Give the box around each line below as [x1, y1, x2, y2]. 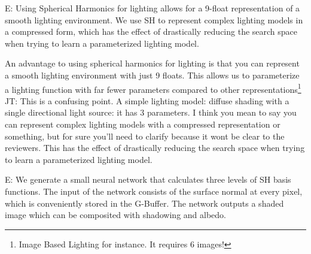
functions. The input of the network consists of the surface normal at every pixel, [5, 185, 303, 197]
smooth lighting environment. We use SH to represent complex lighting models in [5, 13, 303, 26]
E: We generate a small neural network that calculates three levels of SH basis [5, 173, 291, 186]
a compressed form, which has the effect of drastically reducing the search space [5, 25, 298, 38]
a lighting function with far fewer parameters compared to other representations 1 [5, 81, 301, 95]
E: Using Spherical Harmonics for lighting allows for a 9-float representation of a [5, 2, 300, 14]
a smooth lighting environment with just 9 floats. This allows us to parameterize [5, 68, 300, 81]
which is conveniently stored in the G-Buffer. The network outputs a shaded [5, 196, 284, 209]
